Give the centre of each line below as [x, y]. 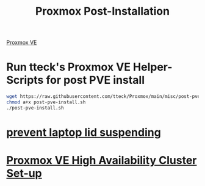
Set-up [24, 173]
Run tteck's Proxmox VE [69, 67]
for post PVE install [95, 80]
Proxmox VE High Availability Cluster [102, 161]
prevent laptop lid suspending [84, 132]
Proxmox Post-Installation [103, 11]
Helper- [153, 67]
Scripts [25, 80]
